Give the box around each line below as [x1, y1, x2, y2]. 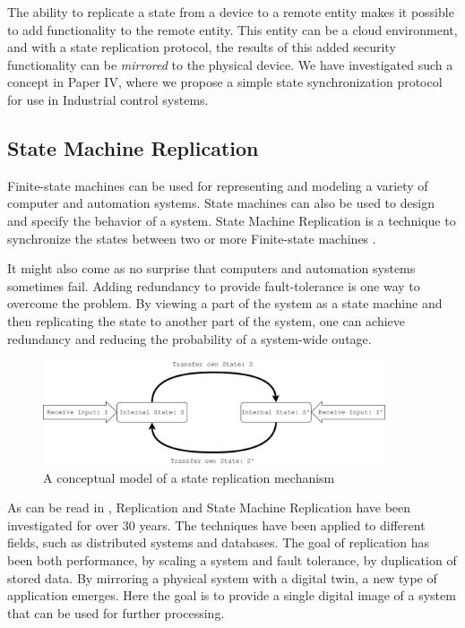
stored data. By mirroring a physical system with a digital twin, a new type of [7, 568, 437, 587]
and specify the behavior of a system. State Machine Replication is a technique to [7, 211, 456, 229]
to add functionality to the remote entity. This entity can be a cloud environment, [7, 20, 458, 39]
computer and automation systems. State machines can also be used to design [7, 194, 435, 212]
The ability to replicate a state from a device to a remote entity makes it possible [7, 3, 454, 21]
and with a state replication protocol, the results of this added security [7, 38, 396, 56]
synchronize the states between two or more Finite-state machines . [7, 228, 376, 247]
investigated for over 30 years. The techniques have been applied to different [7, 515, 426, 534]
